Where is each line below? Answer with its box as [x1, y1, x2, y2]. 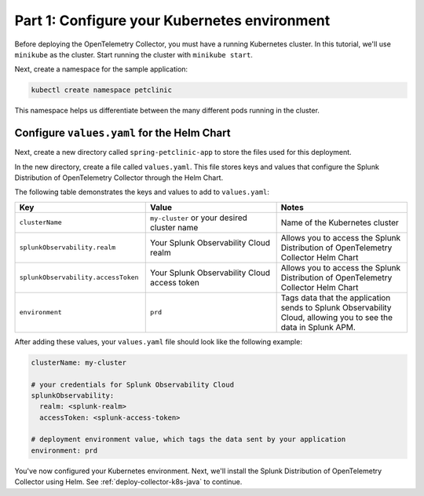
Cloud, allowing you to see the [280, 311, 393, 322]
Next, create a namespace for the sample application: [14, 64, 188, 74]
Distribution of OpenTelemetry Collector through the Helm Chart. [14, 173, 224, 182]
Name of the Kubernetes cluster [280, 217, 400, 228]
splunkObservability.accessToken [19, 274, 139, 282]
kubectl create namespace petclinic [31, 86, 173, 94]
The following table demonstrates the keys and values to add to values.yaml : [14, 187, 270, 197]
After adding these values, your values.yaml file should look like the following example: [14, 336, 302, 346]
